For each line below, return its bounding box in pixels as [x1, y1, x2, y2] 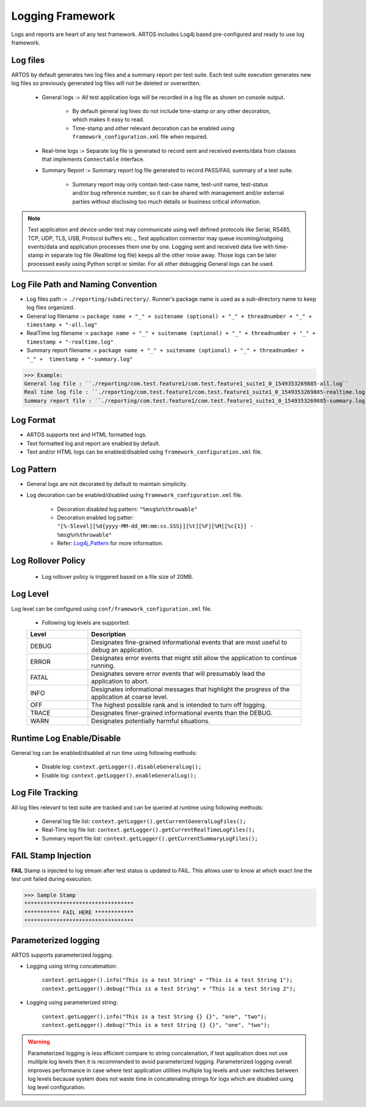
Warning [27, 1038, 50, 1045]
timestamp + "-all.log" [26, 321, 98, 328]
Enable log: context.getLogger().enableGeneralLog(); [41, 771, 197, 779]
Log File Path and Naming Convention [11, 279, 157, 290]
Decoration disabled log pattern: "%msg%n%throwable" [57, 505, 198, 513]
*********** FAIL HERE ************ [24, 908, 134, 916]
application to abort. [91, 677, 149, 686]
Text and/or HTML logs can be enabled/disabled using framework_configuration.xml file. [26, 448, 262, 455]
